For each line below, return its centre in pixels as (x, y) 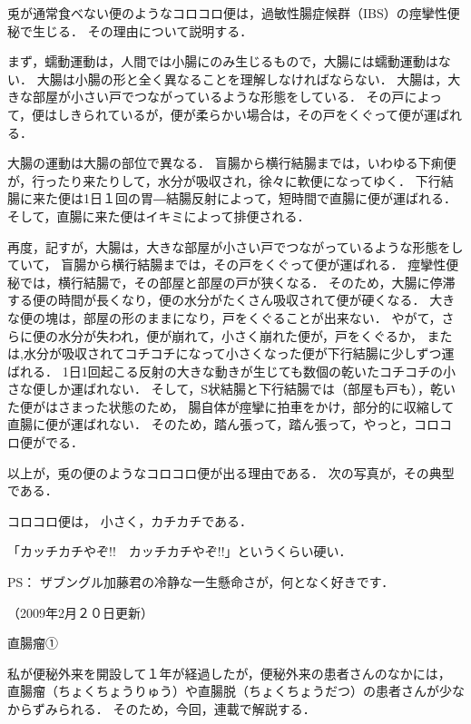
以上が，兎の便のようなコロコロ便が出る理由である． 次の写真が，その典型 (231, 472)
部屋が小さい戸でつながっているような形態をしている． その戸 (218, 97)
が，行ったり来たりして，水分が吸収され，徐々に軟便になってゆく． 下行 (224, 180)
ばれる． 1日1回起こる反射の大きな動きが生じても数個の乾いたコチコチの (225, 371)
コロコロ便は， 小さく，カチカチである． (130, 520)
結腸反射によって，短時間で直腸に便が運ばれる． (311, 198)
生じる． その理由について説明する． (142, 30)
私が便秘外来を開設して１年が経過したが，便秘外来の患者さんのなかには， (229, 673)
